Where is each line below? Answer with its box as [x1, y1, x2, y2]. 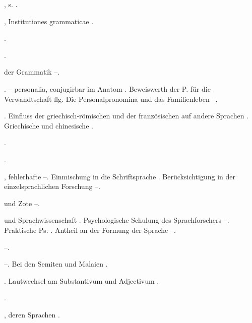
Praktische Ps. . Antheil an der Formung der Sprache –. [4, 224, 176, 235]
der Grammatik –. [4, 67, 60, 77]
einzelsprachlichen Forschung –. [4, 181, 100, 191]
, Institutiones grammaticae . [4, 16, 94, 26]
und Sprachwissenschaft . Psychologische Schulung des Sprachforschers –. [4, 215, 229, 225]
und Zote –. [4, 198, 40, 208]
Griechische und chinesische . [4, 120, 93, 131]
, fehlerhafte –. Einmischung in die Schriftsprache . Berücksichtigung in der [4, 171, 235, 181]
